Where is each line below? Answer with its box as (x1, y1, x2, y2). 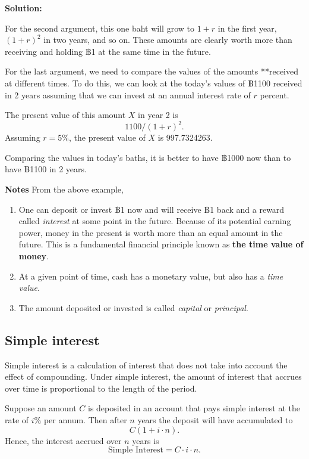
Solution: (5, 2, 42, 14)
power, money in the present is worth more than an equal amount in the (18, 226, 283, 238)
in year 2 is (138, 108, 178, 121)
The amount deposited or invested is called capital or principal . (18, 301, 248, 314)
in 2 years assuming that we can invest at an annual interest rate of (5, 88, 251, 101)
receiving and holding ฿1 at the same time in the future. (5, 45, 211, 57)
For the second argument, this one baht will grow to (5, 21, 194, 34)
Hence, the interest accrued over (5, 434, 122, 446)
